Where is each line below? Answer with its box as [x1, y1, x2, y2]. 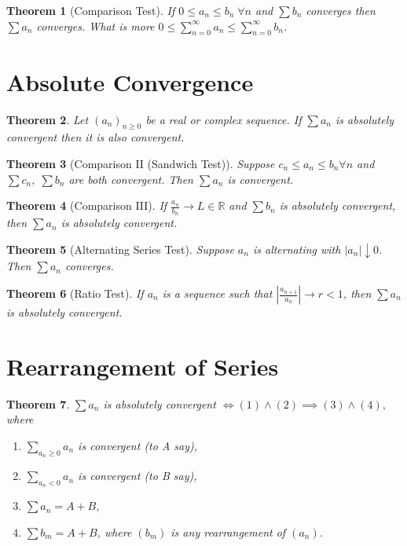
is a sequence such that [162, 285, 273, 302]
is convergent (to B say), [78, 467, 197, 484]
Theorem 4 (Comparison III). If [6, 197, 167, 214]
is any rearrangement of [170, 523, 286, 540]
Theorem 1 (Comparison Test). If [6, 2, 175, 18]
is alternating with [252, 240, 341, 257]
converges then [306, 2, 376, 18]
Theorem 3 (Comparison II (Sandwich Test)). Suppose [6, 155, 275, 171]
